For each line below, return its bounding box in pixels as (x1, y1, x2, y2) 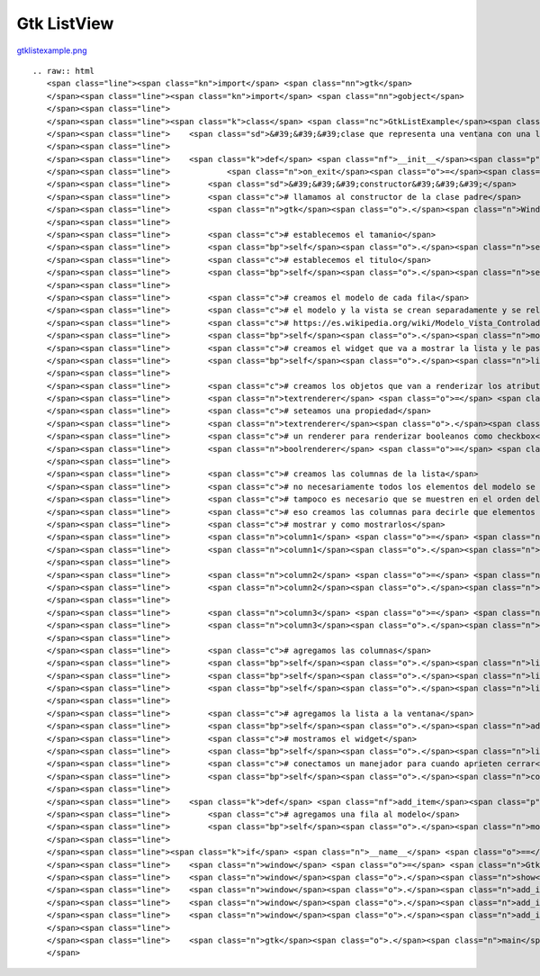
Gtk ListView (16, 14, 114, 33)
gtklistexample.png (16, 45, 87, 56)
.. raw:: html (32, 66, 94, 76)
